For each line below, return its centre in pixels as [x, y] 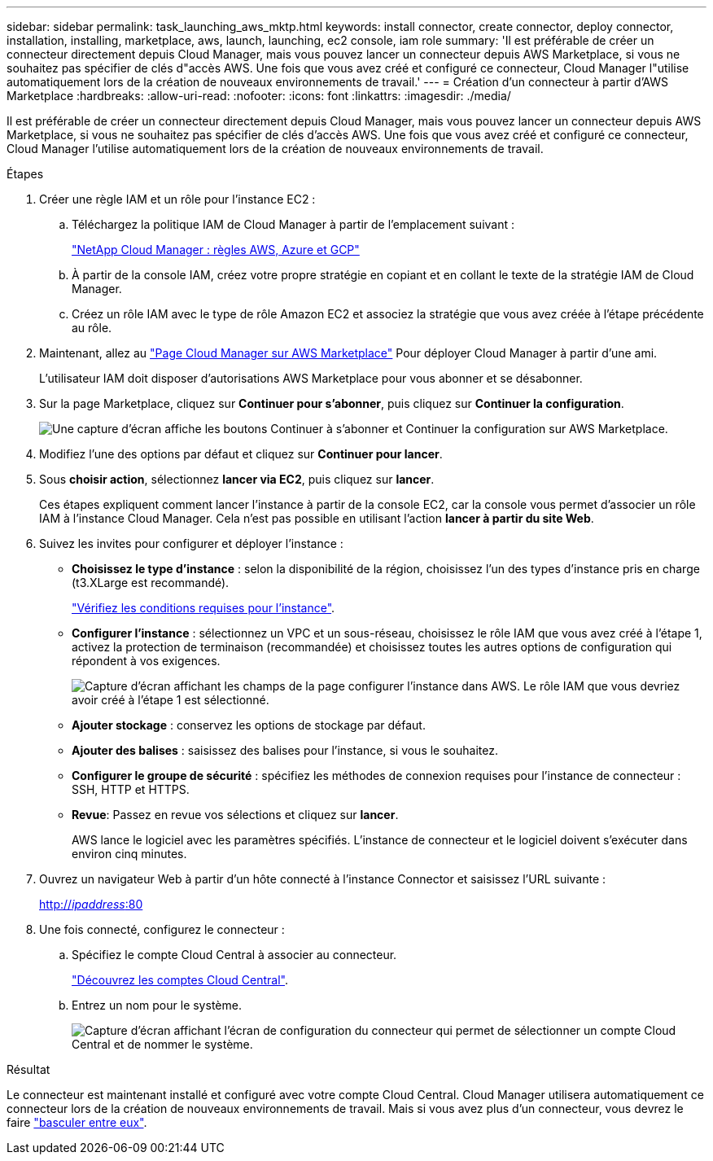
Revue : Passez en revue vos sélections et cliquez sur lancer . [235, 815]
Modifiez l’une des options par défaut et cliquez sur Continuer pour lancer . [241, 454]
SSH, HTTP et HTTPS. [131, 789]
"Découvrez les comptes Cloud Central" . [180, 980]
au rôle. [92, 328]
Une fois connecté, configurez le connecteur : [162, 929]
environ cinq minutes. [129, 854]
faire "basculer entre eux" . [77, 1122]
